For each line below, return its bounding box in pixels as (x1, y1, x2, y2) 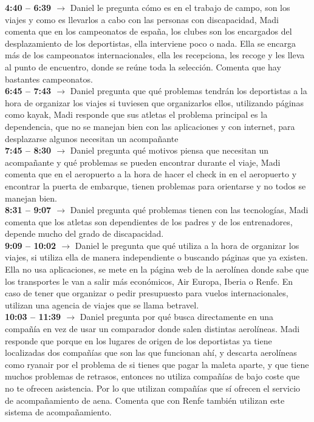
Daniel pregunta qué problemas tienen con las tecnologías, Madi (70, 203, 309, 216)
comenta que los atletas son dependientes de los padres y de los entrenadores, (5, 215, 293, 228)
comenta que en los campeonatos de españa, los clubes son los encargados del (5, 25, 292, 38)
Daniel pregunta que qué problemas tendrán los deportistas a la (70, 84, 307, 97)
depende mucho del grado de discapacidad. (5, 227, 164, 240)
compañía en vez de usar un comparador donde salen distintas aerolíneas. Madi (5, 322, 300, 335)
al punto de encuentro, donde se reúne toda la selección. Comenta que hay (5, 60, 281, 73)
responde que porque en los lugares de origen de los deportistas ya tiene (5, 334, 272, 347)
